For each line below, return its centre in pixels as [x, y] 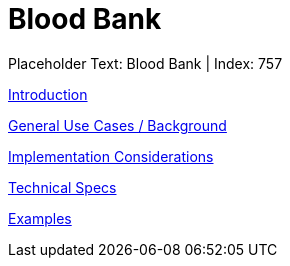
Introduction [48, 94]
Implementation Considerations [111, 156]
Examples [40, 218]
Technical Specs [62, 187]
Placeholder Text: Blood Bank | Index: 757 [145, 63]
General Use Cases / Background [117, 125]
